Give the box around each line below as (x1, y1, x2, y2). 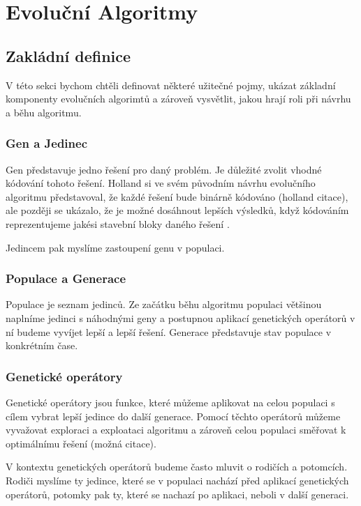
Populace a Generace (6, 270, 126, 287)
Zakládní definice (6, 45, 131, 66)
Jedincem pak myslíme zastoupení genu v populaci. (6, 240, 225, 254)
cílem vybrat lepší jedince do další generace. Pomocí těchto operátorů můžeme (6, 408, 341, 423)
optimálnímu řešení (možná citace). (6, 436, 156, 450)
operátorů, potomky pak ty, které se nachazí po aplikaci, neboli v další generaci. (6, 486, 349, 501)
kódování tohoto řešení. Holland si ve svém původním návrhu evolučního (6, 176, 316, 190)
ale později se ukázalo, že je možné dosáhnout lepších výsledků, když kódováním (6, 203, 349, 217)
